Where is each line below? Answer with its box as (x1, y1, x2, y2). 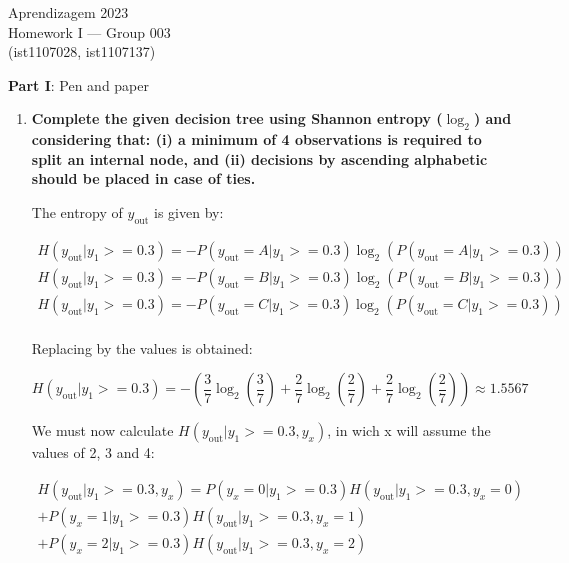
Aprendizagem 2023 (8, 2, 129, 22)
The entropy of (31, 201, 123, 222)
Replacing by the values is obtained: (31, 337, 253, 358)
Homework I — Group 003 (8, 21, 171, 42)
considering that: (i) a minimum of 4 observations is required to (31, 129, 482, 150)
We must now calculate (31, 420, 174, 441)
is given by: (154, 201, 224, 222)
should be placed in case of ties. (31, 168, 256, 189)
